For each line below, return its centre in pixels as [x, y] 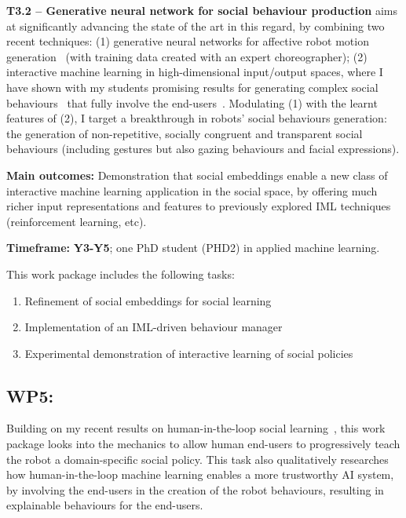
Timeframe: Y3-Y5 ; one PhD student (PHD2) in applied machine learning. [193, 248]
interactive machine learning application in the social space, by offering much [192, 190]
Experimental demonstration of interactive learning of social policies [189, 353]
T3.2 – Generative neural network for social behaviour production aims [202, 10]
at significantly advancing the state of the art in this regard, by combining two [196, 26]
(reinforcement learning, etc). [77, 221]
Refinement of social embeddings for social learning [148, 300]
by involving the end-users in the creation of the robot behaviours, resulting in [195, 489]
